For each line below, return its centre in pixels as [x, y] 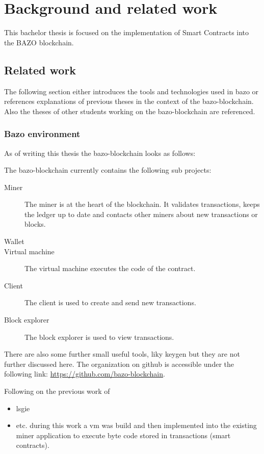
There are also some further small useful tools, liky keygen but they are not [122, 354]
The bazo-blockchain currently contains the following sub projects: [108, 170]
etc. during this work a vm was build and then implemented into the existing [136, 425]
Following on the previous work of [57, 391]
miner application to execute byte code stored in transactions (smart [123, 435]
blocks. [35, 224]
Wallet [14, 241]
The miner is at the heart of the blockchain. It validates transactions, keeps [142, 204]
